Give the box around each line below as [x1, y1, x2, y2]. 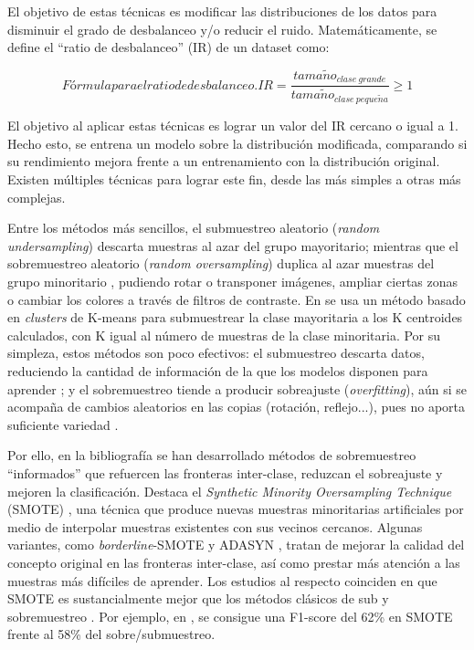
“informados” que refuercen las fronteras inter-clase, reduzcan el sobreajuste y [7, 463, 443, 482]
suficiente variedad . [7, 414, 119, 434]
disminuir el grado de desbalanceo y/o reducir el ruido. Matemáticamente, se [7, 19, 437, 38]
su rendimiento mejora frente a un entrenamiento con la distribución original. [7, 152, 440, 171]
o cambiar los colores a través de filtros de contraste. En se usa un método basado [7, 289, 466, 309]
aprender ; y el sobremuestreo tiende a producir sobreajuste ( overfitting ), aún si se [7, 379, 468, 398]
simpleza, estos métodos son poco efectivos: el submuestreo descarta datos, [7, 343, 425, 362]
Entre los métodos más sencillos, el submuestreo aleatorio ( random [7, 218, 380, 237]
